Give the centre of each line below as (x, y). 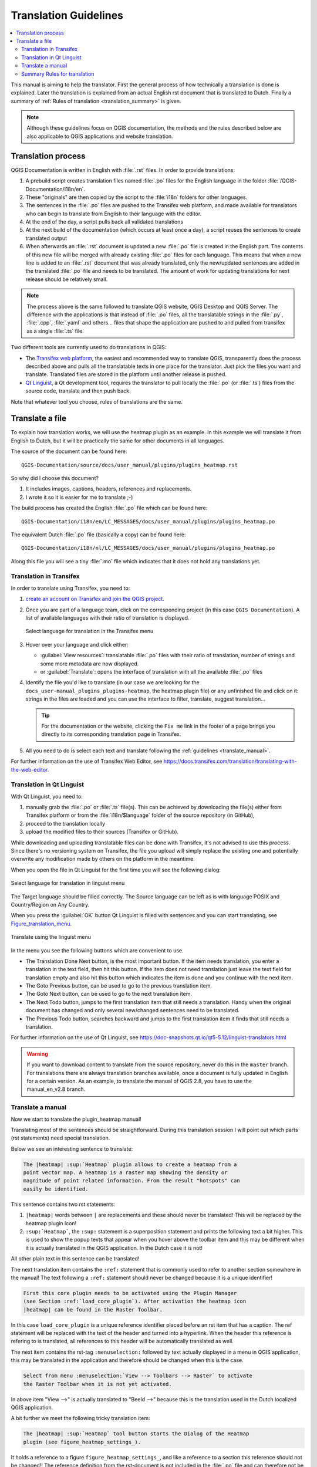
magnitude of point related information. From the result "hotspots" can (131, 1181)
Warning (37, 1054)
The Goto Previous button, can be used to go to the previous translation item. (119, 986)
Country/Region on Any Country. (50, 904)
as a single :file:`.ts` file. (55, 331)
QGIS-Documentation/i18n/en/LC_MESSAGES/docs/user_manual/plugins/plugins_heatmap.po (148, 521)
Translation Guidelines (67, 15)
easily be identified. (56, 1189)
